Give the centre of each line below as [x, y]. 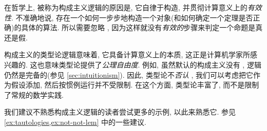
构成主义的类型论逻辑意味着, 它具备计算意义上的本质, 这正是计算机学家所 [127, 54]
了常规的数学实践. [34, 94]
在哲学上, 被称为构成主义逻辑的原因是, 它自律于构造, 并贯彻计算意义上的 [126, 7]
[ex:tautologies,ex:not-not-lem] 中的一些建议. [75, 122]
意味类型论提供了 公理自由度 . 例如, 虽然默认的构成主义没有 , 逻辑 [153, 64]
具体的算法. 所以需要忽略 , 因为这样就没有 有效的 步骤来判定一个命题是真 [142, 27]
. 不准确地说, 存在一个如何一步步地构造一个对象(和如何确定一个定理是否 [132, 17]
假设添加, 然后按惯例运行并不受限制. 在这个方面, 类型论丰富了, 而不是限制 [135, 85]
